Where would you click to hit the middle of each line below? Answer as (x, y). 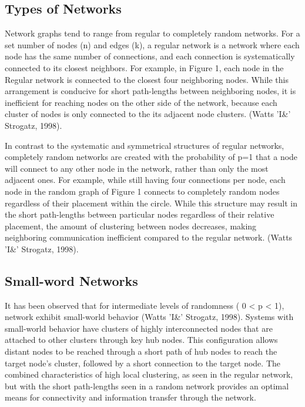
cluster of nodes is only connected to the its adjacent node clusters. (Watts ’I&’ (148, 114)
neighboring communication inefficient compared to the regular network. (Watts (149, 237)
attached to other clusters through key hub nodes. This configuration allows (141, 340)
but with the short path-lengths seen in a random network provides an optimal (147, 386)
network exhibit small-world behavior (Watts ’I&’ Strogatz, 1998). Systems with (149, 317)
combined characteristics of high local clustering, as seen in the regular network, (149, 374)
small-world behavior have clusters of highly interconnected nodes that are (139, 328)
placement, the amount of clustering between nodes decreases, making (131, 226)
